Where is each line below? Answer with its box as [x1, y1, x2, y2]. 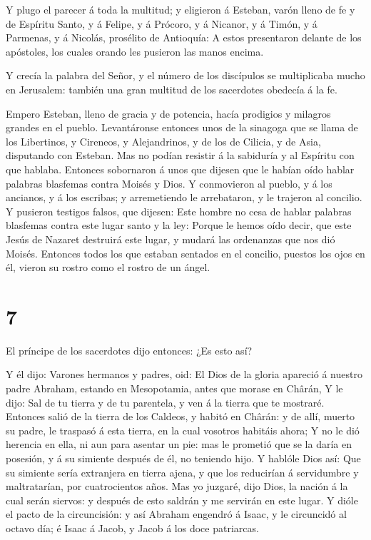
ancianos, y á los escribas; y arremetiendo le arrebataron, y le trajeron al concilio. [6, 190, 362, 205]
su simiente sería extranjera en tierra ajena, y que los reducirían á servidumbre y [6, 464, 359, 479]
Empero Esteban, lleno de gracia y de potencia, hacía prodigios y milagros [6, 106, 331, 121]
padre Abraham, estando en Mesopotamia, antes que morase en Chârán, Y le [6, 381, 343, 395]
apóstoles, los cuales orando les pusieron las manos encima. [6, 44, 264, 58]
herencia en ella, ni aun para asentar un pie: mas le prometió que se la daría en [6, 437, 352, 452]
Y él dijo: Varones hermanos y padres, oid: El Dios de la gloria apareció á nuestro [6, 367, 362, 382]
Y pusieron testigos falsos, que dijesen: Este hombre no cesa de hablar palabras [6, 203, 352, 218]
